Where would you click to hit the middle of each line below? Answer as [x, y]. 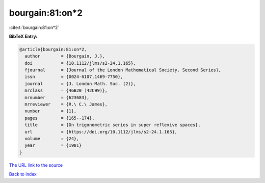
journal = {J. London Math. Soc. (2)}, [80, 84]
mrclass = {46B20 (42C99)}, [66, 91]
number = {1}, [51, 111]
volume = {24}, [52, 139]
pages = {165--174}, [60, 118]
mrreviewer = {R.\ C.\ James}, [66, 105]
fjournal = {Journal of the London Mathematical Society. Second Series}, [123, 70]
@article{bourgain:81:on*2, [53, 49]
